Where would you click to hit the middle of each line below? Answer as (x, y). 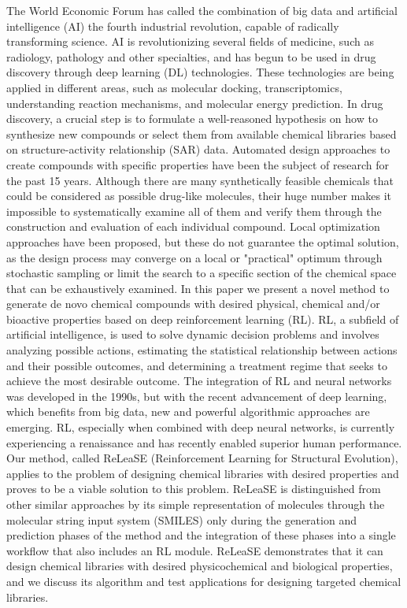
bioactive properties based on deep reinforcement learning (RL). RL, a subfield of (203, 319)
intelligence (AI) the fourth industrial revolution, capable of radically (173, 26)
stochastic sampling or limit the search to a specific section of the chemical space (202, 273)
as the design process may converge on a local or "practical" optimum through (194, 257)
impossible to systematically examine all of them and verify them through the (194, 211)
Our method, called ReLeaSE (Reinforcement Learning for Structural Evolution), (202, 458)
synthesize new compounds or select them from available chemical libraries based (202, 133)
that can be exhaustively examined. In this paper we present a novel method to (198, 288)
